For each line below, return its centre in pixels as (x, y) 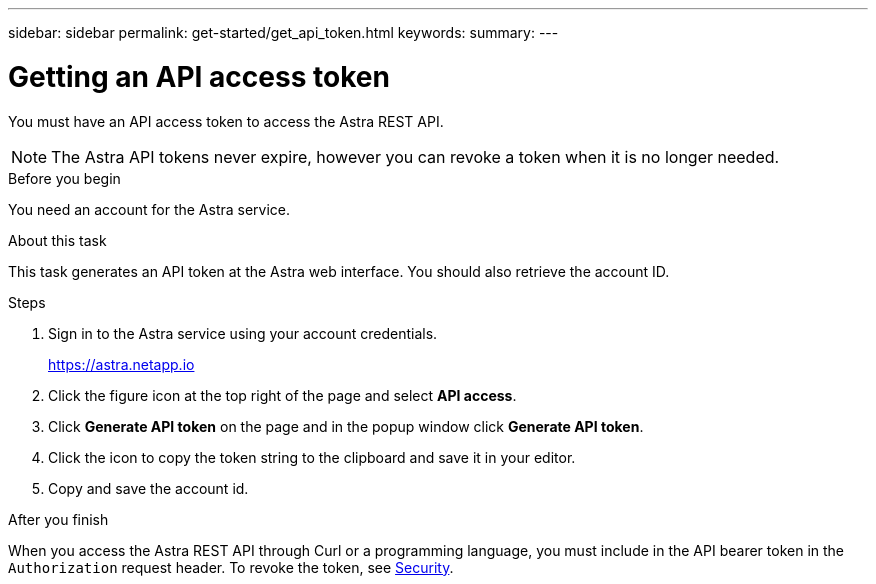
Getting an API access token (199, 76)
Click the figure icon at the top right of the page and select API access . (282, 395)
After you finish (58, 519)
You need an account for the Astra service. (149, 209)
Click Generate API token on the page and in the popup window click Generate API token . (346, 426)
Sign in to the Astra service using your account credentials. (243, 333)
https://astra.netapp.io (121, 364)
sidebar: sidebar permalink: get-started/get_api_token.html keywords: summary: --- (283, 32)
